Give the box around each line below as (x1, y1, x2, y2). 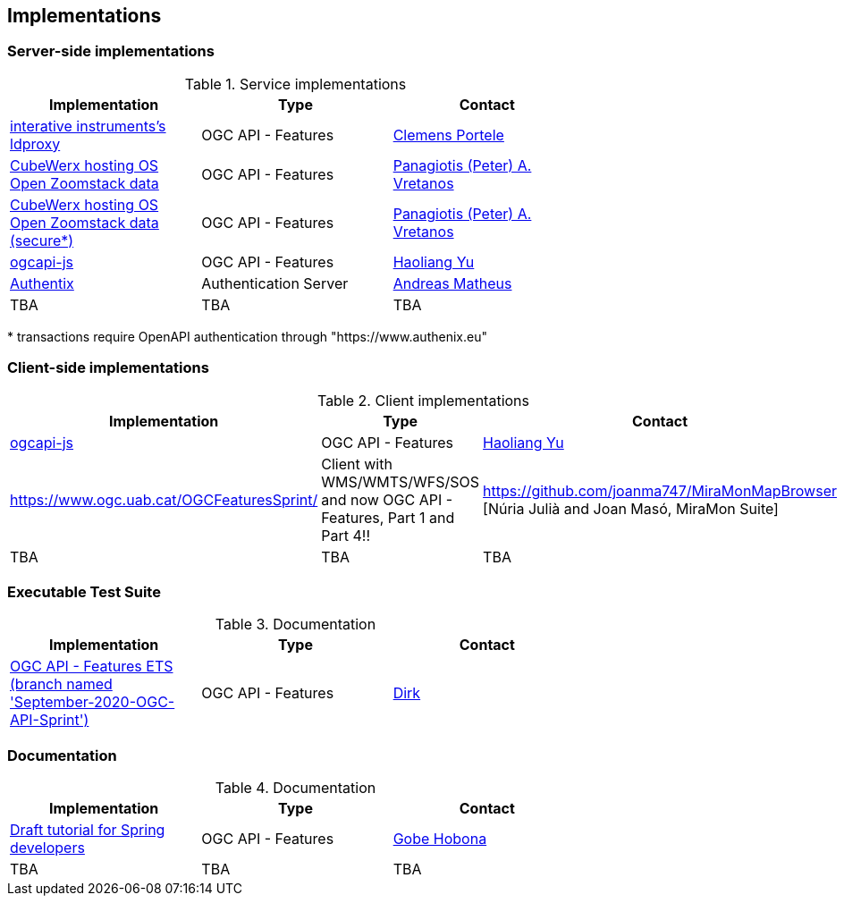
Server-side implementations (7, 42, 215, 61)
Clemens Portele (392, 125, 504, 144)
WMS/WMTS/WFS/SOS (321, 472, 480, 491)
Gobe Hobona (392, 830, 487, 848)
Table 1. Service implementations (184, 74, 407, 93)
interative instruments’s (10, 116, 166, 135)
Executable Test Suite (7, 582, 161, 601)
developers (10, 839, 85, 857)
